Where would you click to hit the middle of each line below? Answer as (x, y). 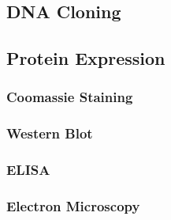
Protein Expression (86, 58)
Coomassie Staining (70, 97)
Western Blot (50, 133)
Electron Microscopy (73, 206)
